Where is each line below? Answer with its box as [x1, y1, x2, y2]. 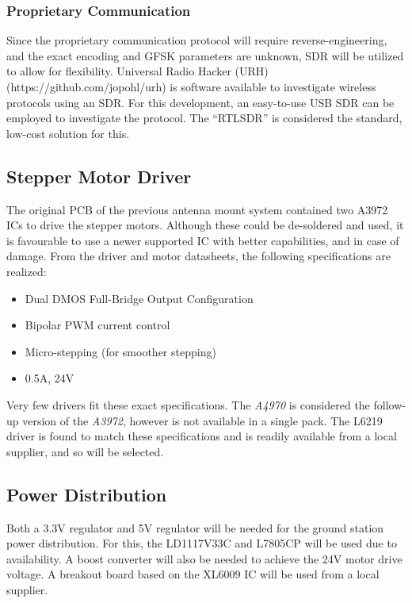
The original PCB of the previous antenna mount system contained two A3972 [6, 201, 388, 217]
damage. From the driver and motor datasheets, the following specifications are [6, 248, 391, 264]
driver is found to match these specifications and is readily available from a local [6, 428, 397, 444]
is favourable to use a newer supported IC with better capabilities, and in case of [6, 232, 399, 248]
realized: [6, 263, 47, 279]
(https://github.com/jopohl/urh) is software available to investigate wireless [6, 79, 376, 94]
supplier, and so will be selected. [6, 443, 164, 459]
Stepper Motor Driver [6, 163, 192, 188]
